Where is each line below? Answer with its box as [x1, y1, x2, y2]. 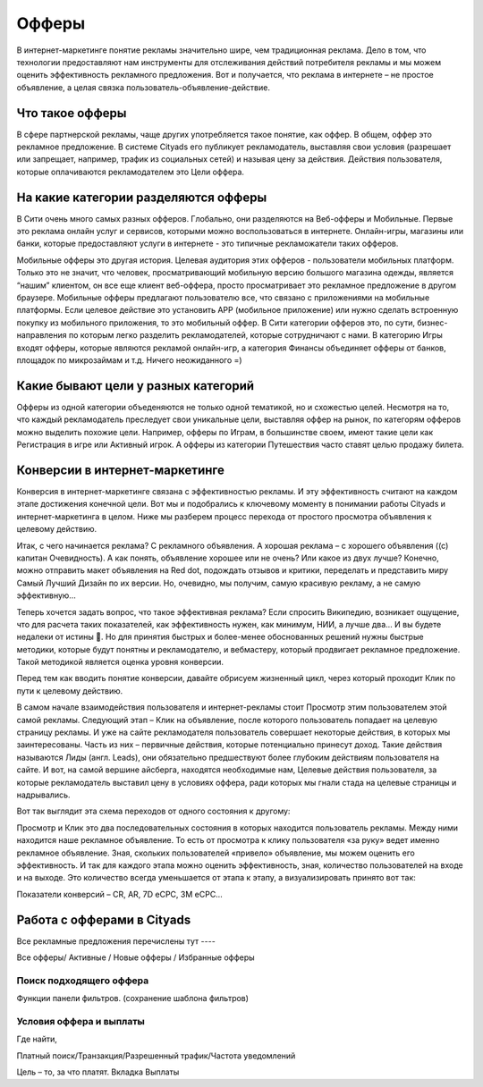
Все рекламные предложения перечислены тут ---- [16, 935, 216, 947]
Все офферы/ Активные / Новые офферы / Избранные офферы [16, 952, 255, 963]
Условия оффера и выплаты [16, 1015, 145, 1027]
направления [16, 330, 67, 341]
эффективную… [16, 590, 76, 601]
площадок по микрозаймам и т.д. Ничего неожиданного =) [16, 355, 242, 366]
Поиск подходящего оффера [16, 974, 149, 987]
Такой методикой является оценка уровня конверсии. [16, 657, 224, 668]
